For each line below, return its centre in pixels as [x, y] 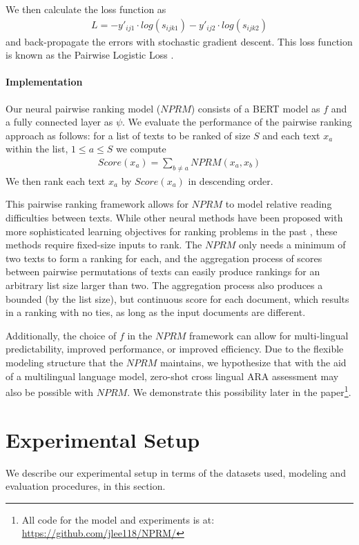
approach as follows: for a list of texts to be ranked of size [128, 135]
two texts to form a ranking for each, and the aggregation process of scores [164, 258]
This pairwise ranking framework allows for [97, 204]
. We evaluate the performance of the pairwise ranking [237, 122]
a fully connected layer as [59, 122]
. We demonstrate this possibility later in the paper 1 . [239, 391]
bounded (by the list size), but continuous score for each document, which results [177, 298]
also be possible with [50, 392]
